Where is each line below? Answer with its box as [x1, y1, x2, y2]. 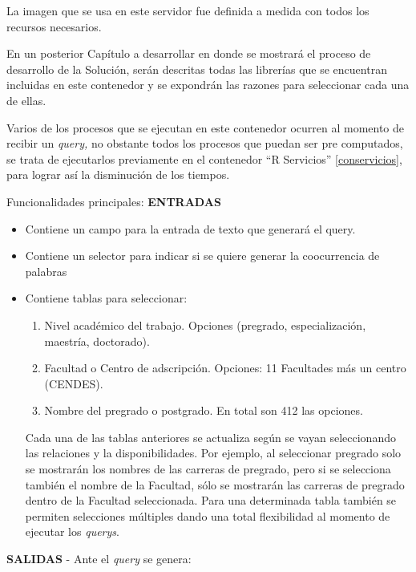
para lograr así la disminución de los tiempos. [6, 166, 230, 183]
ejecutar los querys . [25, 523, 119, 540]
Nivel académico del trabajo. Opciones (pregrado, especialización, [44, 316, 366, 333]
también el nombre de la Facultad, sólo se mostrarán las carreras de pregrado [25, 476, 405, 493]
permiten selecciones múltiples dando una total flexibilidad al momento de [25, 507, 390, 524]
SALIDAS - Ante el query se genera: [6, 550, 192, 567]
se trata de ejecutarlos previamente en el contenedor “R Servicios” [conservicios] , [6, 150, 402, 167]
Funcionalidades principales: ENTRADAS [6, 193, 221, 209]
